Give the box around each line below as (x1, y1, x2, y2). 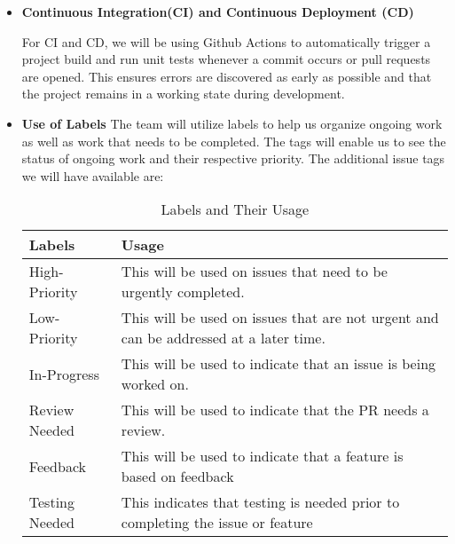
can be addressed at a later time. (121, 327, 326, 349)
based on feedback (121, 466, 234, 487)
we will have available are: (21, 166, 164, 185)
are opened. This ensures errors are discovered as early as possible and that (21, 67, 432, 85)
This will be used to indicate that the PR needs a (121, 399, 429, 421)
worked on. (121, 374, 189, 395)
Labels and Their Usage (161, 199, 310, 220)
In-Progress (28, 363, 99, 384)
